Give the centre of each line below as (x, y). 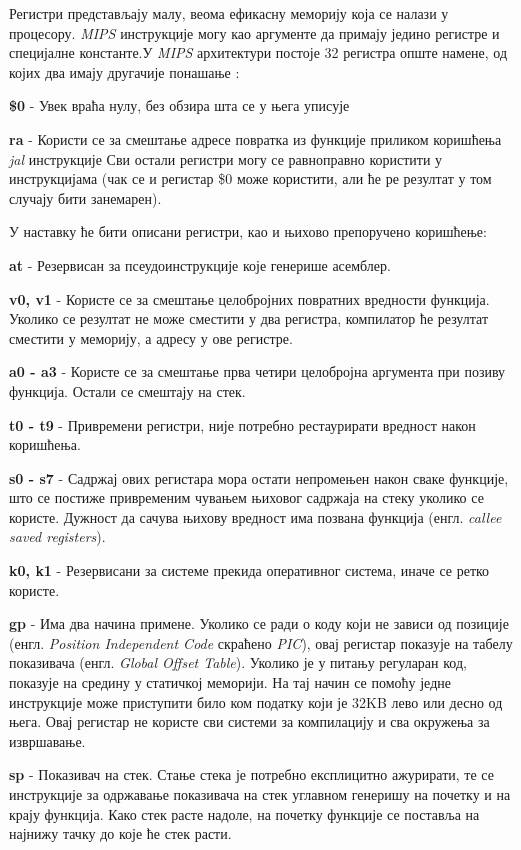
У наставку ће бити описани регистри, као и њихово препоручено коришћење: (248, 231)
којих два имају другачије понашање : (124, 71)
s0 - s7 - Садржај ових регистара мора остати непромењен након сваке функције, (259, 477)
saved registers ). (57, 536)
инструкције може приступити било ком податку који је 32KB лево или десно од (256, 701)
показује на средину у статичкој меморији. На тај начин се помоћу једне (230, 682)
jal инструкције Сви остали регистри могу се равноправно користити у (226, 158)
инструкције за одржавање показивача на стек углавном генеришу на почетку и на (260, 794)
